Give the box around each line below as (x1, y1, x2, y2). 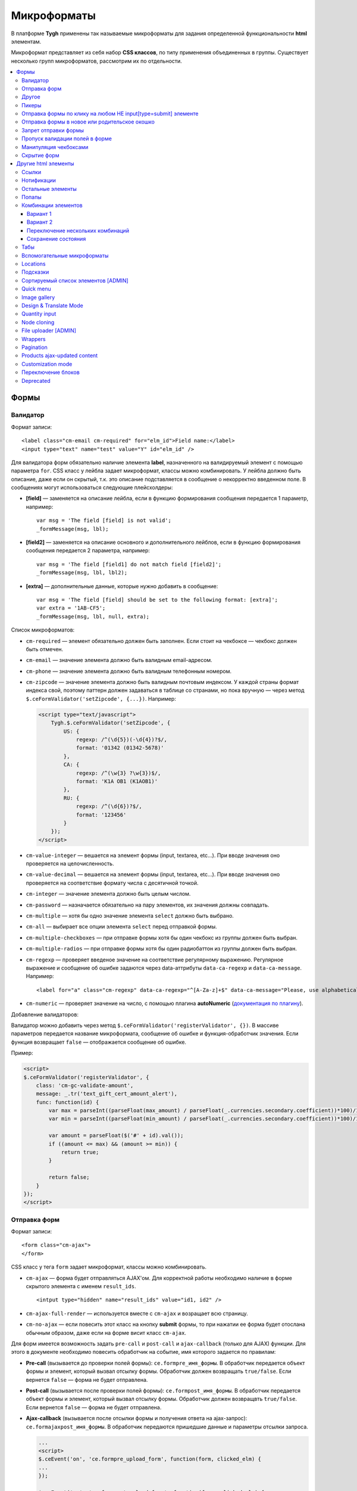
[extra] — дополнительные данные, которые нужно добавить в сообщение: (26, 582, 218, 590)
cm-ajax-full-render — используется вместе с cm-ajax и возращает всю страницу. (26, 1310, 248, 1317)
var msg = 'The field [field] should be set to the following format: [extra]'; (36, 596, 278, 603)
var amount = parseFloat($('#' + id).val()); (48, 1132, 184, 1139)
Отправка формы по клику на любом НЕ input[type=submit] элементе (21, 110, 199, 117)
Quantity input (21, 310, 57, 317)
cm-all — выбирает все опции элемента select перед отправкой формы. (26, 923, 217, 930)
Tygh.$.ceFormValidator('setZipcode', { (51, 719, 171, 726)
